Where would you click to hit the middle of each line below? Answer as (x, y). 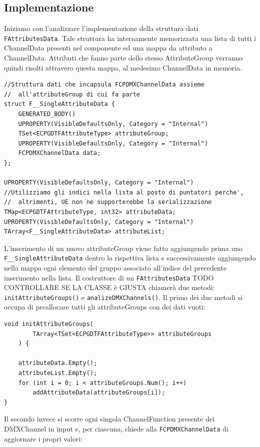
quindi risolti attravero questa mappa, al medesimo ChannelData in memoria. (123, 67)
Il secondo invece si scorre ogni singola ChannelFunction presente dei (109, 419)
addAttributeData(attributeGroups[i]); (99, 393)
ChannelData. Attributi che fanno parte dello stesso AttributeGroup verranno (123, 58)
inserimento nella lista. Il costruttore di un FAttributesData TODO (109, 277)
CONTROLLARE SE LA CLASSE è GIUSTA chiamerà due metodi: (109, 287)
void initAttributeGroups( (49, 324)
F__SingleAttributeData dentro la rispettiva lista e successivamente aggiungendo (130, 258)
